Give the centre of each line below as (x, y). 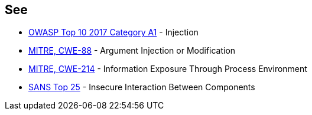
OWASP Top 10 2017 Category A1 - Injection (113, 32)
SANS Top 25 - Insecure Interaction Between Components (142, 87)
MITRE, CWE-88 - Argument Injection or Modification (132, 51)
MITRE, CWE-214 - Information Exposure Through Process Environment (168, 69)
